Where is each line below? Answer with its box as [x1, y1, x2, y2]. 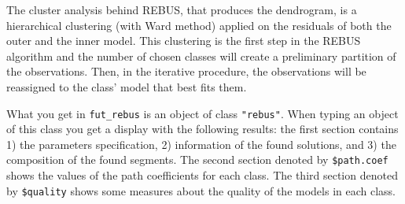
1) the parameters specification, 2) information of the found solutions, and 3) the [6, 135, 396, 152]
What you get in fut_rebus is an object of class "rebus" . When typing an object [6, 105, 399, 121]
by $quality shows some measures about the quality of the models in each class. [6, 182, 396, 198]
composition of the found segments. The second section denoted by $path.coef [6, 151, 388, 168]
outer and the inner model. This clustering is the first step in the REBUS [6, 32, 361, 49]
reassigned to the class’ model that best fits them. [6, 78, 247, 95]
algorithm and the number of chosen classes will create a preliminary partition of [6, 47, 396, 64]
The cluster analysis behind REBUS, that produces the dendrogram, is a [6, 2, 357, 17]
